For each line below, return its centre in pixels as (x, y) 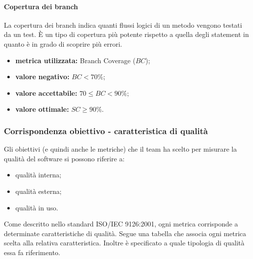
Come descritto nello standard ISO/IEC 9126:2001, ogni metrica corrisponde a (121, 224)
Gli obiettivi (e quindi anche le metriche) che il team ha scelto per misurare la (120, 149)
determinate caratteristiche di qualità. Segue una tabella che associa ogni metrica (125, 233)
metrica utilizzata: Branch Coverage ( (75, 60)
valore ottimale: (42, 109)
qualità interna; (38, 175)
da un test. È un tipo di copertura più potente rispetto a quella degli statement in (126, 34)
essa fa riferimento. (32, 252)
